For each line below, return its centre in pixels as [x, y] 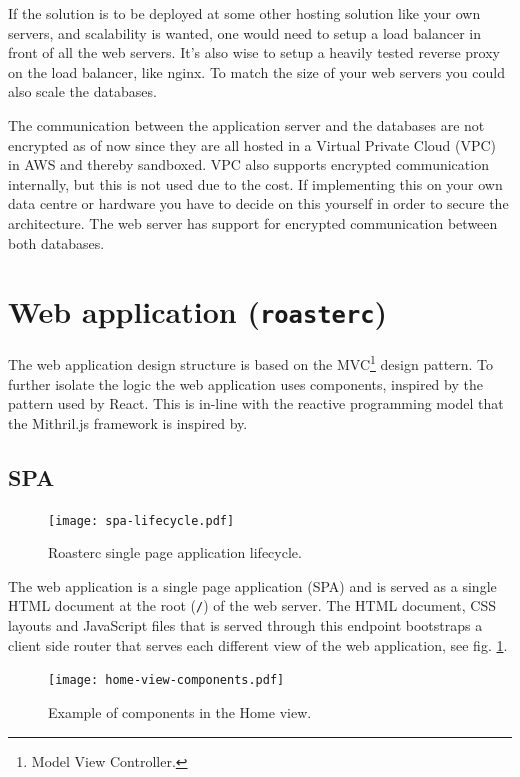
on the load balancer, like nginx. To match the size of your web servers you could [256, 71]
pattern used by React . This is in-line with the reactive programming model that [256, 403]
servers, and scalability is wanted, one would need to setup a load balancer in [244, 32]
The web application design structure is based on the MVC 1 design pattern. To [251, 363]
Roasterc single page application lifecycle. [175, 552]
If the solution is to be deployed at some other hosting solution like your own [244, 13]
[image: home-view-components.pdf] [166, 680]
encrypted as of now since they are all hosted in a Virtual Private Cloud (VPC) [252, 144]
